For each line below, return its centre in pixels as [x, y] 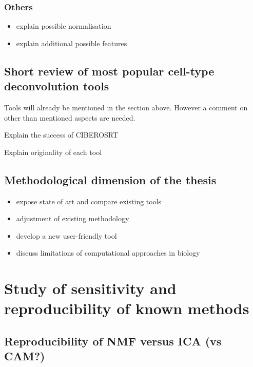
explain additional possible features [72, 43]
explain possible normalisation [64, 26]
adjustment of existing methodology [73, 218]
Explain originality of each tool [53, 152]
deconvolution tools [57, 86]
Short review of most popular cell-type [109, 71]
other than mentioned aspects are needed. [70, 117]
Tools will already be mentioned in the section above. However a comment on [126, 107]
